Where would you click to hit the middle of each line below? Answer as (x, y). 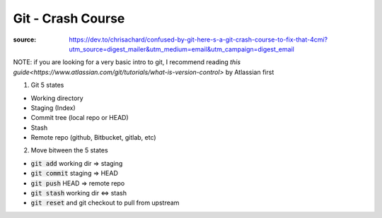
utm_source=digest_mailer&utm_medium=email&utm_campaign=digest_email (182, 49)
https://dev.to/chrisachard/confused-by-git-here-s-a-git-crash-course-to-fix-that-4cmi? (198, 40)
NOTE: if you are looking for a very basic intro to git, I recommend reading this (127, 62)
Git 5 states (47, 85)
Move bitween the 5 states (70, 150)
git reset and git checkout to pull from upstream (105, 203)
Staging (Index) (53, 108)
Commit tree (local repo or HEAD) (80, 118)
